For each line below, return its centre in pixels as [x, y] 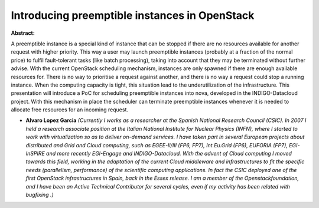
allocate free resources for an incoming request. [70, 110]
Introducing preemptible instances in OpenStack [133, 15]
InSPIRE [35, 154]
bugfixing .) [40, 194]
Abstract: [23, 33]
